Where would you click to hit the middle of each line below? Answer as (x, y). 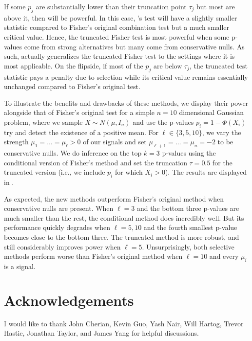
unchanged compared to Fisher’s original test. (72, 86)
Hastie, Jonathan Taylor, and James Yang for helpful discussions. (101, 333)
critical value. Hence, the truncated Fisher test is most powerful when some (117, 36)
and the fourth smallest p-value (190, 227)
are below (168, 65)
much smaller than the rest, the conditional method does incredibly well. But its (124, 217)
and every (224, 256)
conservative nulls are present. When (59, 208)
